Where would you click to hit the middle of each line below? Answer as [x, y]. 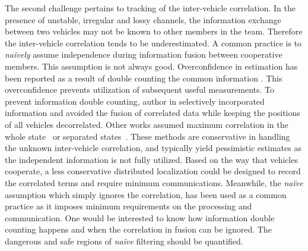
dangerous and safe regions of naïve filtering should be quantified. [124, 241]
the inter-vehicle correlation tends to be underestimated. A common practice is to [153, 43]
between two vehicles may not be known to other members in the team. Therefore [154, 31]
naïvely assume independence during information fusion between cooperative [144, 54]
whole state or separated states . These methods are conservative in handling [147, 136]
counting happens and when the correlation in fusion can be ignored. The [138, 229]
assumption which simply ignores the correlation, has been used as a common [146, 194]
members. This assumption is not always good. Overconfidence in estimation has [151, 66]
